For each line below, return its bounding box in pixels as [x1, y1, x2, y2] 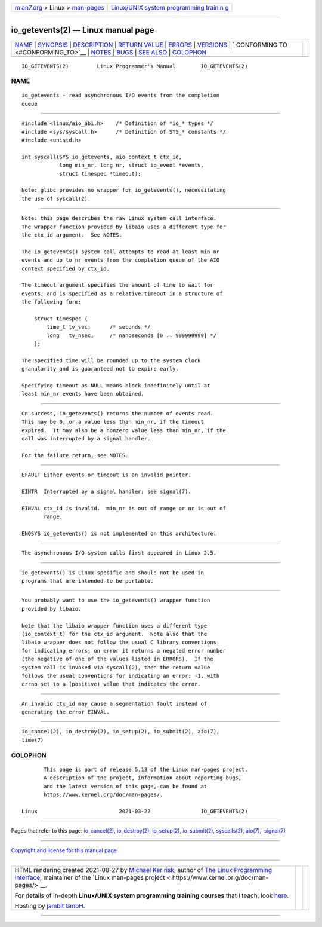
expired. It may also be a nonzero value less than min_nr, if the [21, 427, 226, 433]
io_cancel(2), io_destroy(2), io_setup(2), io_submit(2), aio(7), [21, 728, 220, 735]
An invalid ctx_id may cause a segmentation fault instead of [21, 700, 208, 707]
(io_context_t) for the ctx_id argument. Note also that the [21, 631, 208, 637]
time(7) [21, 736, 44, 744]
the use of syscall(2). [21, 195, 91, 202]
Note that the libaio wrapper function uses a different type [21, 622, 208, 629]
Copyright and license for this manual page [11, 846, 117, 854]
